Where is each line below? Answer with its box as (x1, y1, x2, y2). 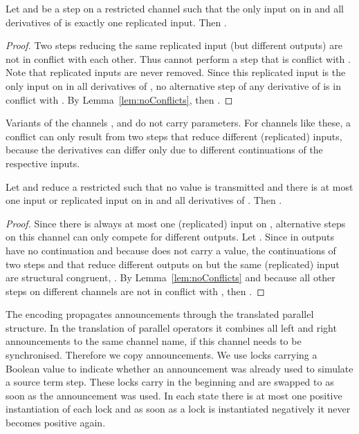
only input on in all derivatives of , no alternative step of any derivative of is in (6, 78, 341, 93)
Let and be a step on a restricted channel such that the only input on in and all (6, 1, 344, 15)
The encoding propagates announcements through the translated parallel (6, 307, 314, 321)
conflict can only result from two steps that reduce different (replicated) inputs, (6, 129, 342, 143)
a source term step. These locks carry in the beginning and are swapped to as (6, 375, 334, 389)
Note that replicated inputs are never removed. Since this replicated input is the (6, 65, 346, 79)
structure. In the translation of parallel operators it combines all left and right (6, 320, 337, 334)
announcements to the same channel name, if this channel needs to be (6, 334, 302, 348)
